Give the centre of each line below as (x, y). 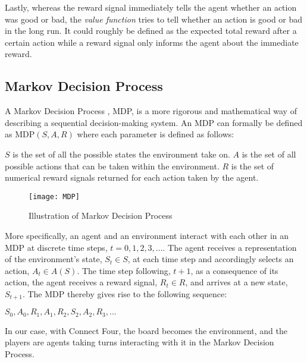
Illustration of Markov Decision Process (101, 215)
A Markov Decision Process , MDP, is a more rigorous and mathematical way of (151, 111)
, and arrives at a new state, (236, 282)
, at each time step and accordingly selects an (211, 259)
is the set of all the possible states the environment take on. (121, 154)
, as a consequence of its (234, 270)
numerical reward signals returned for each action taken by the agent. (132, 177)
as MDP (20, 134)
